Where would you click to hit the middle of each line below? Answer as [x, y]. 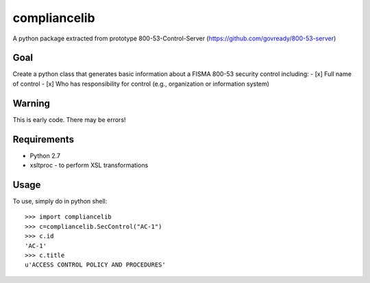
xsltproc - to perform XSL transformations [89, 165]
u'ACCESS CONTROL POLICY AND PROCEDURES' [95, 265]
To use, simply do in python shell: [60, 201]
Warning [32, 103]
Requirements [44, 139]
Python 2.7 [45, 156]
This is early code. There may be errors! [69, 119]
